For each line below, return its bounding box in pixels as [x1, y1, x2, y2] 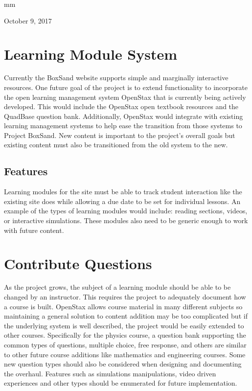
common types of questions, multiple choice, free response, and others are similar [4, 339, 247, 349]
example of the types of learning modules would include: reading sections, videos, [4, 206, 248, 216]
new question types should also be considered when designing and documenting [4, 359, 242, 369]
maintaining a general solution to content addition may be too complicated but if [4, 311, 248, 321]
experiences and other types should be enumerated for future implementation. [4, 378, 237, 388]
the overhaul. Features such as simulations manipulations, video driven [4, 368, 216, 378]
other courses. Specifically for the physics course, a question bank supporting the [4, 330, 246, 340]
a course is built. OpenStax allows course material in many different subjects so [4, 301, 243, 311]
